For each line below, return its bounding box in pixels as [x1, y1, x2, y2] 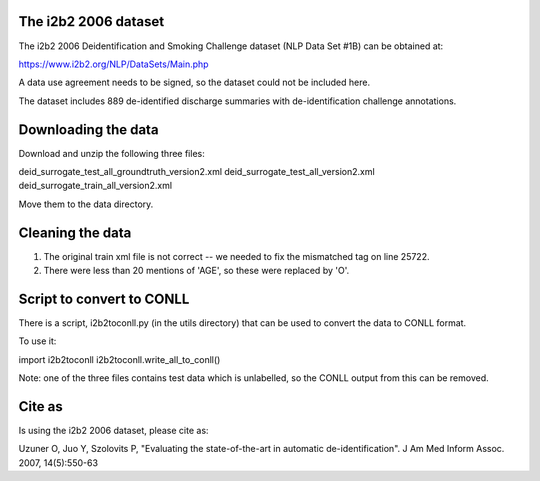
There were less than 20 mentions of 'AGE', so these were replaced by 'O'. [43, 265, 350, 277]
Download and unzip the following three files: [18, 147, 205, 159]
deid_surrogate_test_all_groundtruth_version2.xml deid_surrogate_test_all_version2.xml [18, 165, 375, 177]
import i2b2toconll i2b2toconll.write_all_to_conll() [18, 353, 221, 365]
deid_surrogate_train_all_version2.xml [18, 180, 173, 192]
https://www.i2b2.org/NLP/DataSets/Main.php [18, 58, 209, 70]
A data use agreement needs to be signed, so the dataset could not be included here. [18, 76, 370, 89]
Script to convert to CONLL [18, 290, 190, 307]
